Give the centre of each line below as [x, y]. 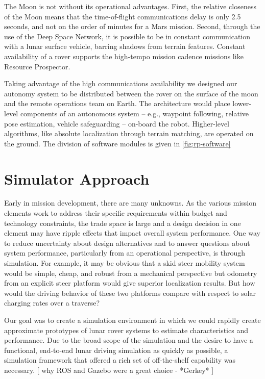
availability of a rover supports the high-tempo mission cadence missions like [124, 56]
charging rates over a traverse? [52, 303]
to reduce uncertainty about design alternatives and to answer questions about [127, 243]
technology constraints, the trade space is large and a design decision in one [123, 223]
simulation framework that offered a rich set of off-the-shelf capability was [120, 360]
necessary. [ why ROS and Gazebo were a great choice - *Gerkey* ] [109, 370]
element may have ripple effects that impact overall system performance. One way [132, 233]
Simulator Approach [77, 178]
